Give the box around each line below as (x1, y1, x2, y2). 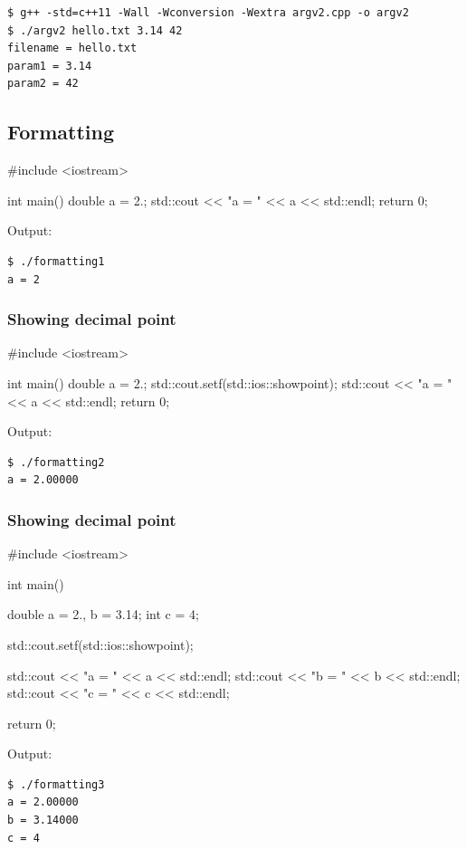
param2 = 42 (7, 77, 79, 91)
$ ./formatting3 (7, 777, 105, 791)
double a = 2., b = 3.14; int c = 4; (7, 605, 199, 624)
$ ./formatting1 (7, 254, 105, 268)
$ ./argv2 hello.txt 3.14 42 (7, 24, 183, 37)
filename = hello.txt (7, 42, 138, 55)
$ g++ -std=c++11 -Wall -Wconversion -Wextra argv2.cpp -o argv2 (7, 6, 409, 19)
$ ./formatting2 (7, 455, 105, 469)
